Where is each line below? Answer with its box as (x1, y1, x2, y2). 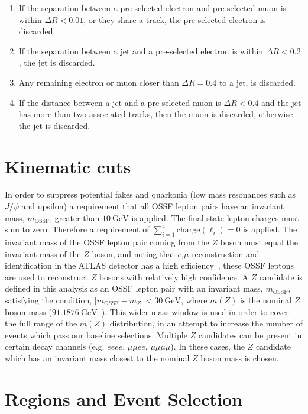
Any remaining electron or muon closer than (18, 76, 179, 88)
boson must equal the (220, 236, 298, 248)
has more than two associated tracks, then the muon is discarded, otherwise (18, 108, 293, 120)
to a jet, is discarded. (219, 76, 296, 88)
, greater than (50, 211, 100, 224)
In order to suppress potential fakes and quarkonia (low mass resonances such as (5, 188, 296, 200)
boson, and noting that (92, 247, 175, 260)
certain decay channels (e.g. (5, 340, 105, 352)
